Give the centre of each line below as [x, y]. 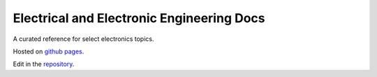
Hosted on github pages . [49, 51]
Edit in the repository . [44, 64]
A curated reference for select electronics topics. [83, 39]
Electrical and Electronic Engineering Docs [139, 18]
